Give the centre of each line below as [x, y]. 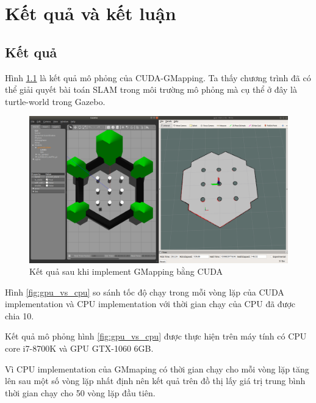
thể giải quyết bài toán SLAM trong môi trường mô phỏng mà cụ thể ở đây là [151, 89]
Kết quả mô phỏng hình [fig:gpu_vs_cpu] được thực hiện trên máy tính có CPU [156, 336]
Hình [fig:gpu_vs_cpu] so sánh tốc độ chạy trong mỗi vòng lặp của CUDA [145, 292]
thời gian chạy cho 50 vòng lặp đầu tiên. [80, 392]
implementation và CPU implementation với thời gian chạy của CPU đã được [150, 304]
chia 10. [20, 315]
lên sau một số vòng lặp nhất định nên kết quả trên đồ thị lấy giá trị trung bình [155, 381]
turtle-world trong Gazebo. [55, 101]
